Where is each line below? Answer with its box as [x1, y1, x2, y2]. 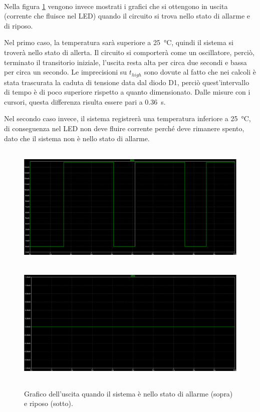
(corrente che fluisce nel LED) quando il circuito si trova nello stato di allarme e [4, 11, 250, 21]
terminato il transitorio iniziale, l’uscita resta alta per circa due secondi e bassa [4, 57, 247, 67]
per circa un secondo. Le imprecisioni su [4, 67, 127, 77]
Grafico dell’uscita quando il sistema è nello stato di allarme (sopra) [24, 388, 233, 398]
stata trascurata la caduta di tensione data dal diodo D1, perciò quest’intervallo [4, 77, 249, 87]
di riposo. [4, 20, 33, 31]
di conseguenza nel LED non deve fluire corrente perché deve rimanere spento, [4, 123, 244, 133]
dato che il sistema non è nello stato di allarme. [4, 133, 150, 143]
